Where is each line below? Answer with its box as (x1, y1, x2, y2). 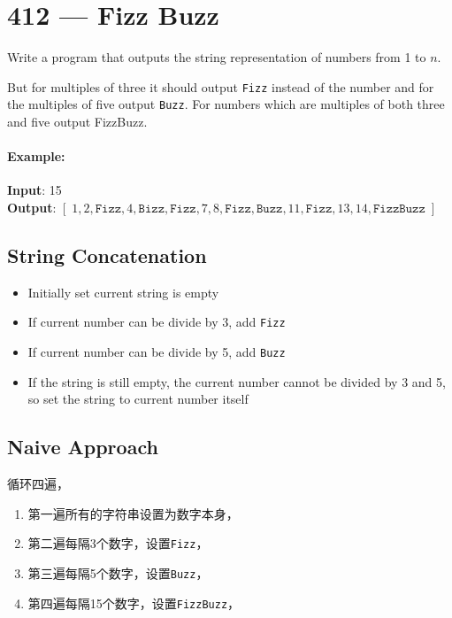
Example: (7, 147, 65, 166)
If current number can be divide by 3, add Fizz (27, 313, 286, 331)
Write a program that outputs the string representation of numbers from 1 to (7, 48, 426, 66)
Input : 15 (7, 181, 62, 199)
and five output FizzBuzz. (7, 112, 148, 131)
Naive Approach (7, 433, 158, 460)
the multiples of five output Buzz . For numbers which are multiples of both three (7, 95, 445, 113)
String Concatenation (7, 242, 207, 268)
